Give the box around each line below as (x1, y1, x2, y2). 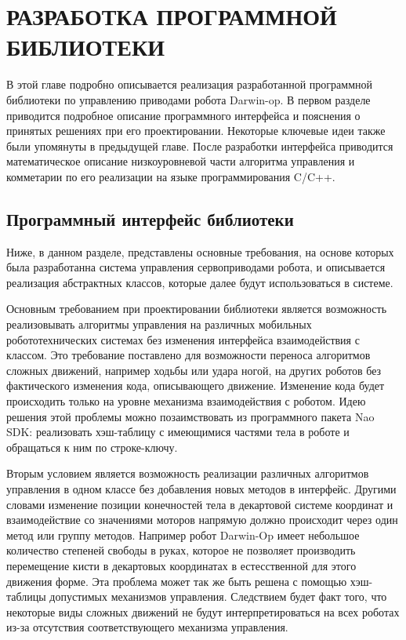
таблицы (6, 588, 46, 605)
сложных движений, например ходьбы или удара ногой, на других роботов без (6, 362, 382, 378)
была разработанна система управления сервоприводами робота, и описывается (6, 259, 386, 275)
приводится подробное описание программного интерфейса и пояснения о (6, 107, 361, 123)
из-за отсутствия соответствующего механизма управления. (6, 619, 288, 635)
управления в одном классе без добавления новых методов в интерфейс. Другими (6, 480, 397, 496)
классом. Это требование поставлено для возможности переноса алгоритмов (6, 347, 371, 363)
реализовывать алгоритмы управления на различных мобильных (6, 316, 312, 333)
